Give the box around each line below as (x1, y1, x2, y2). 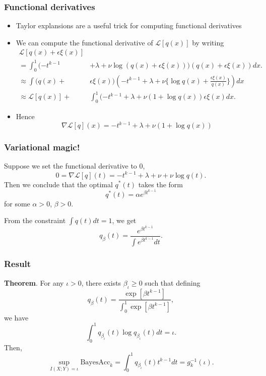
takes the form (138, 179, 183, 189)
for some (4, 198, 30, 208)
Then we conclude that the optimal (4, 179, 113, 189)
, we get (112, 215, 137, 226)
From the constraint (4, 215, 66, 226)
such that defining (145, 277, 201, 288)
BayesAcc (80, 358, 110, 366)
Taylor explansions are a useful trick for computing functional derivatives (16, 20, 242, 31)
